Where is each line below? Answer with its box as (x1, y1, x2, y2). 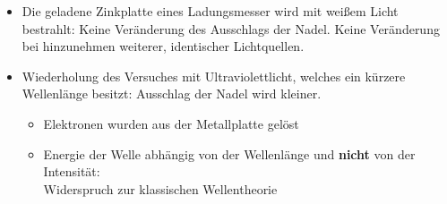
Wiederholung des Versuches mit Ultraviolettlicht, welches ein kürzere (21, 66, 406, 85)
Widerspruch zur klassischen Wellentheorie (43, 179, 278, 198)
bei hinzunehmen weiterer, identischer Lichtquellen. (21, 37, 305, 55)
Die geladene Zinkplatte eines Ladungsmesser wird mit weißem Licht (21, 2, 399, 20)
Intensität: (43, 162, 100, 181)
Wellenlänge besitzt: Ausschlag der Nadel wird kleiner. (21, 84, 322, 103)
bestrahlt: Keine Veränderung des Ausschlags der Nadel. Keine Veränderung (21, 19, 440, 38)
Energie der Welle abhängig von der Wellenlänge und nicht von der (43, 144, 416, 163)
